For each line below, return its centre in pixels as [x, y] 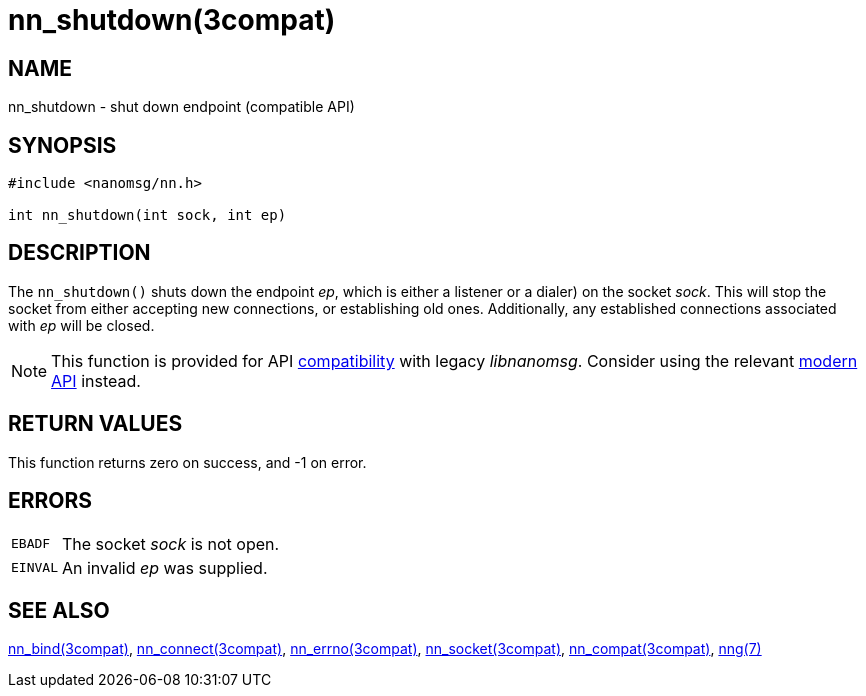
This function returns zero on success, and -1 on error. [187, 462]
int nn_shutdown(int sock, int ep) [147, 215]
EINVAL [34, 568]
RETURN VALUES [95, 424]
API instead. [96, 380]
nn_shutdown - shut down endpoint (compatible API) [181, 107]
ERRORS [50, 501]
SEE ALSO [59, 610]
